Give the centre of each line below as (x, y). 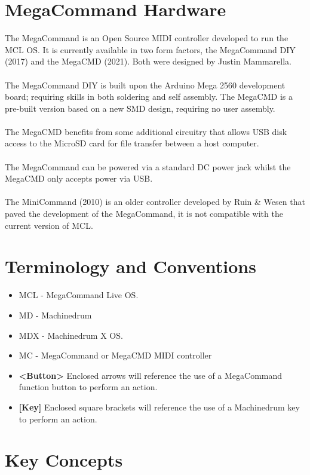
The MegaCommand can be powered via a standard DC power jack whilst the (148, 166)
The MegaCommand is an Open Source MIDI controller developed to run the (147, 38)
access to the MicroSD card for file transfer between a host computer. (132, 143)
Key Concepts (64, 460)
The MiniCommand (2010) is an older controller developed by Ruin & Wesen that (155, 202)
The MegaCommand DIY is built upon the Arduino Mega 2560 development (145, 85)
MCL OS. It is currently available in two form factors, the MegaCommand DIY (150, 49)
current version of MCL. (49, 225)
